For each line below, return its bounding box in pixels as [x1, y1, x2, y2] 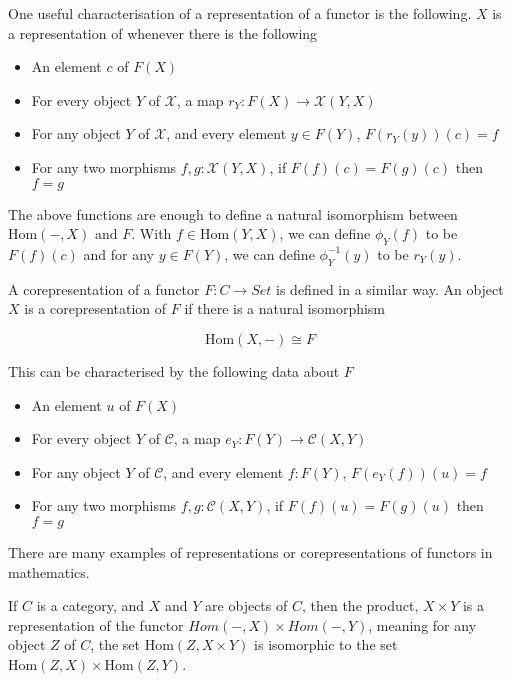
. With [131, 223, 172, 244]
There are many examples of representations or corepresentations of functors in [8, 541, 493, 562]
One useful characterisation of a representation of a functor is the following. [8, 3, 472, 23]
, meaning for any [368, 614, 477, 635]
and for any [83, 243, 155, 264]
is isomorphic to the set [254, 634, 398, 655]
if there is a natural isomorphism [184, 298, 386, 319]
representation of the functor [8, 614, 184, 635]
